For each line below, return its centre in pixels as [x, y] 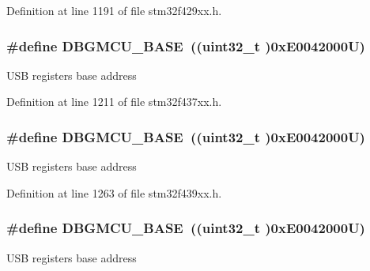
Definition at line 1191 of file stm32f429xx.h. [114, 10]
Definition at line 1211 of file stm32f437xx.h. [114, 102]
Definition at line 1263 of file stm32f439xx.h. [114, 192]
